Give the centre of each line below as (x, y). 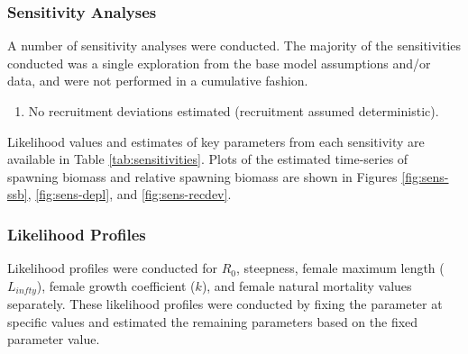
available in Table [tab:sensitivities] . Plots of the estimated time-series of (208, 159)
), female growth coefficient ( (116, 285)
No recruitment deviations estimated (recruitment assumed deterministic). (234, 111)
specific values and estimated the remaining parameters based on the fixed (213, 321)
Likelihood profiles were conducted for (112, 268)
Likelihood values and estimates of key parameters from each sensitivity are (216, 141)
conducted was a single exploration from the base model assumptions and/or (219, 63)
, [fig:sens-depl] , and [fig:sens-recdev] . (129, 194)
